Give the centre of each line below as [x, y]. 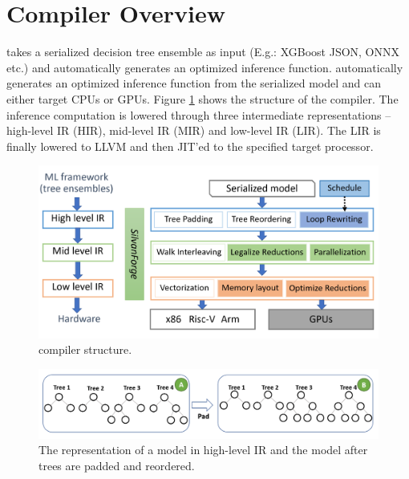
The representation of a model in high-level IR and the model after [203, 450]
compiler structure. [85, 349]
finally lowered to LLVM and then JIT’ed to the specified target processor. [190, 146]
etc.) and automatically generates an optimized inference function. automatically [205, 67]
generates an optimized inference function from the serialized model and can [194, 83]
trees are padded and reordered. [117, 465]
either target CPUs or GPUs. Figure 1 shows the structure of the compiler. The [202, 98]
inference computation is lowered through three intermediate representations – [199, 114]
